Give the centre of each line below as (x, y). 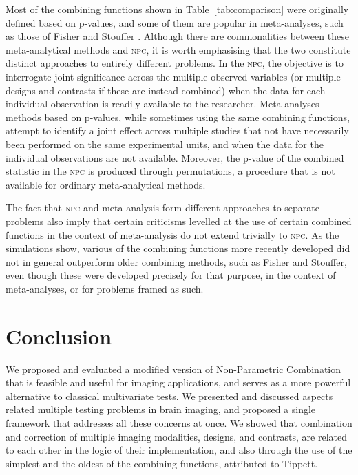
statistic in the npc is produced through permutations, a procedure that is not (170, 171)
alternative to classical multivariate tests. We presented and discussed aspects (169, 395)
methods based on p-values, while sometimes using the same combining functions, (178, 117)
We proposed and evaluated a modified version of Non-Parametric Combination (173, 369)
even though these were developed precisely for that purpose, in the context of (171, 275)
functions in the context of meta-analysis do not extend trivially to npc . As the (172, 234)
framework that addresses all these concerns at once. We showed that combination (179, 422)
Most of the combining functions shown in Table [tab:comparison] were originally (177, 9)
